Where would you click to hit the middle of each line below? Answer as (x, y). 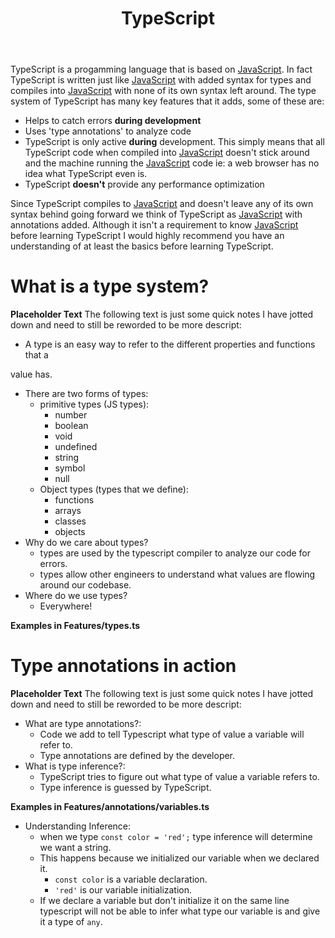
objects (70, 532)
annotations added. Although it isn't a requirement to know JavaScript (154, 225)
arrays (68, 511)
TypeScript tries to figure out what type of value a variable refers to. (179, 777)
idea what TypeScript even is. (86, 174)
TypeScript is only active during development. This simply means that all (174, 142)
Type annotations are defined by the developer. (137, 756)
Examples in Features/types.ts (75, 626)
